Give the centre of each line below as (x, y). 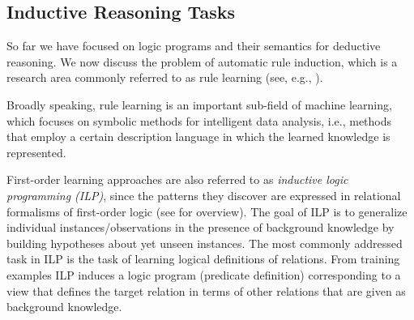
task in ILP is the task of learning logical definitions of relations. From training (203, 259)
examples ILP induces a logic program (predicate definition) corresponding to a (204, 274)
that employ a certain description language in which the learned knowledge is (198, 137)
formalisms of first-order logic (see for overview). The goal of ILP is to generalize (207, 211)
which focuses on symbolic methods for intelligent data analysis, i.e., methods (199, 120)
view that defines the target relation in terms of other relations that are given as (206, 290)
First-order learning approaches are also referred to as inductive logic (177, 179)
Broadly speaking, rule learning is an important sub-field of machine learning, (199, 104)
